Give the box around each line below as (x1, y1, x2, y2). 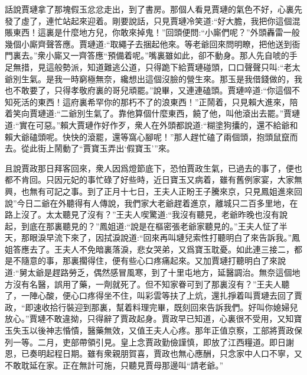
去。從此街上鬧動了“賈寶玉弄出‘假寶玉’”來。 (5, 142, 175, 154)
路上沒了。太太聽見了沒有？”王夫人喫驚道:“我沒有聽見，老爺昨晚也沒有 (5, 208, 280, 221)
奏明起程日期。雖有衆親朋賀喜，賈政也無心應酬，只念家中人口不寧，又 (29, 347, 302, 360)
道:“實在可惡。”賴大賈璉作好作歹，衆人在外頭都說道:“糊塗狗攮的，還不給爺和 (5, 118, 298, 131)
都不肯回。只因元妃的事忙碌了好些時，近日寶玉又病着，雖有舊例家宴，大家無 (5, 173, 302, 186)
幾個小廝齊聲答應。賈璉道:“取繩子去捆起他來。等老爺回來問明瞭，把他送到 (5, 37, 292, 50)
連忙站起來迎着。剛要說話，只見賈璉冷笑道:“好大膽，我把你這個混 (45, 14, 301, 27)
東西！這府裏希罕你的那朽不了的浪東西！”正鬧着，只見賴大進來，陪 (37, 95, 298, 108)
